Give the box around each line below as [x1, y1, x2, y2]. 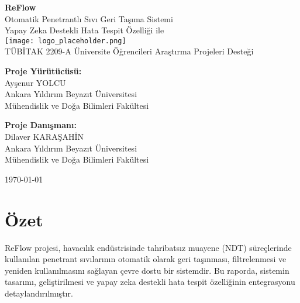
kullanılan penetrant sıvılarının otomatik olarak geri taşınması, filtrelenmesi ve [5, 253, 287, 265]
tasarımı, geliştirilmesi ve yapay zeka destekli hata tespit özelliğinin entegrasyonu [5, 276, 295, 288]
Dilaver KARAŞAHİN [5, 130, 84, 142]
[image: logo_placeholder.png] [5, 36, 126, 45]
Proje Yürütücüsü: [5, 65, 82, 77]
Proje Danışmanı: [5, 119, 77, 131]
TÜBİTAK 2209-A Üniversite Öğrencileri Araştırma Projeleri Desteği [5, 45, 254, 57]
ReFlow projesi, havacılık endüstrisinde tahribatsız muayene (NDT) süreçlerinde [5, 241, 292, 253]
